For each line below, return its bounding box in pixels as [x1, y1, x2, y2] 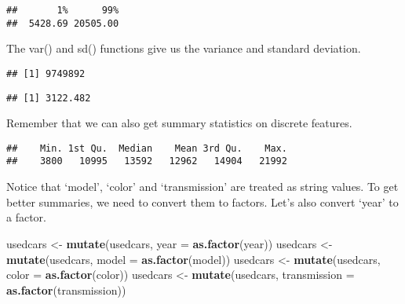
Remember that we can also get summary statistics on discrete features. [6, 115, 352, 131]
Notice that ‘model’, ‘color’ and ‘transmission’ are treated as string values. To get [6, 178, 399, 195]
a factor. [6, 209, 46, 225]
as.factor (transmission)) [6, 281, 126, 298]
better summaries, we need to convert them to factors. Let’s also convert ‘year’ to [6, 193, 399, 210]
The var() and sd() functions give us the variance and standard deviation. [6, 40, 361, 57]
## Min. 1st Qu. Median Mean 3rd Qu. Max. [6, 142, 287, 154]
